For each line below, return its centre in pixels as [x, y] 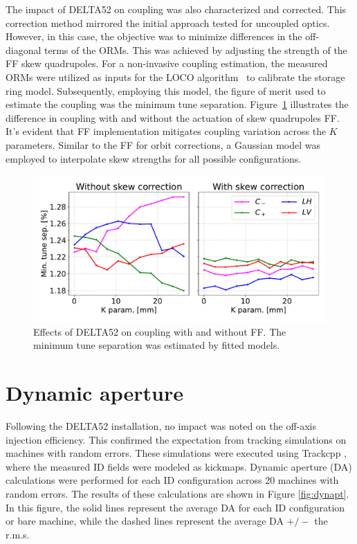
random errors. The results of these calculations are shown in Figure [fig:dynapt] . [177, 493]
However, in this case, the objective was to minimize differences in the [154, 36]
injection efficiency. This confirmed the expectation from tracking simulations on [176, 439]
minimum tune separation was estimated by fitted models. [157, 345]
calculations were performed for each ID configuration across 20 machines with [172, 480]
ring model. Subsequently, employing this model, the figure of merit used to [166, 90]
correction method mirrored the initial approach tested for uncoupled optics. [168, 22]
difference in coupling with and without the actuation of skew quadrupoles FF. [173, 117]
